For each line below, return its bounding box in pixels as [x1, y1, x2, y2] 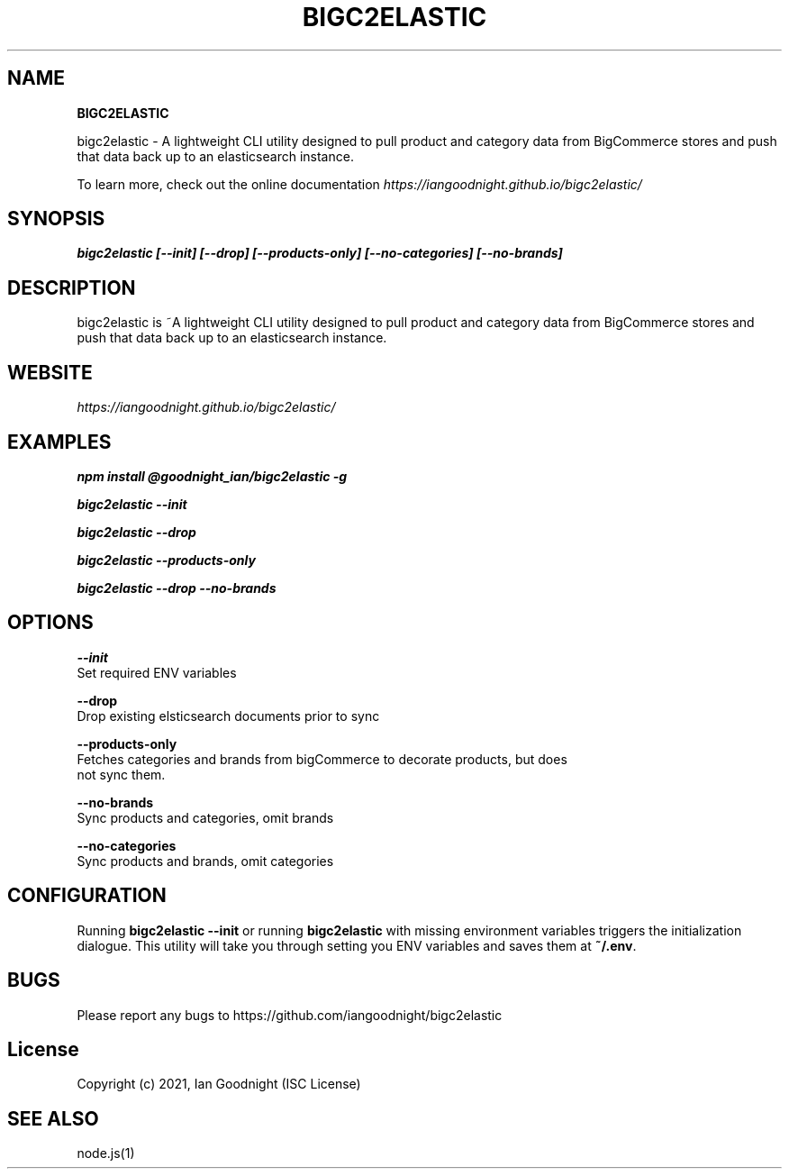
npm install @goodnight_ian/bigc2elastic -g [77, 468, 348, 484]
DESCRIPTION [7, 276, 136, 299]
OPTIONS [7, 611, 94, 634]
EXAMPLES [7, 430, 112, 453]
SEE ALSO [7, 1107, 99, 1130]
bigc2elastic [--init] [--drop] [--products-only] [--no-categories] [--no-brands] [77, 245, 563, 261]
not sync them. [77, 766, 166, 782]
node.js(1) [77, 1145, 135, 1162]
